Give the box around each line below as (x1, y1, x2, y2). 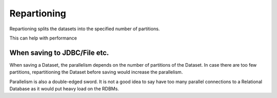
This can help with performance (9, 35, 77, 41)
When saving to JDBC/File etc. (9, 48, 109, 57)
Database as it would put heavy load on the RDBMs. (9, 86, 119, 92)
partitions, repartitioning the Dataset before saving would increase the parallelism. (9, 69, 183, 75)
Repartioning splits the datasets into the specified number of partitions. (9, 26, 160, 32)
